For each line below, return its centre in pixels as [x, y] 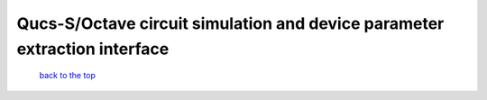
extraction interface [93, 49]
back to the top [68, 76]
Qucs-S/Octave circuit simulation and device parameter [230, 23]
